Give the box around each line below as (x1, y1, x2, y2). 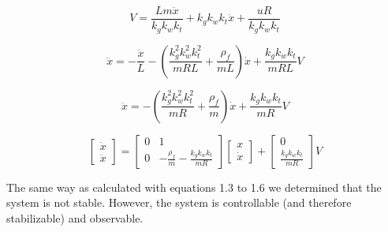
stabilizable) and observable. (6, 209, 144, 226)
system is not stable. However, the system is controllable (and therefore (6, 194, 352, 211)
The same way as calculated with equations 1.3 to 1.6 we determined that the (6, 178, 382, 195)
